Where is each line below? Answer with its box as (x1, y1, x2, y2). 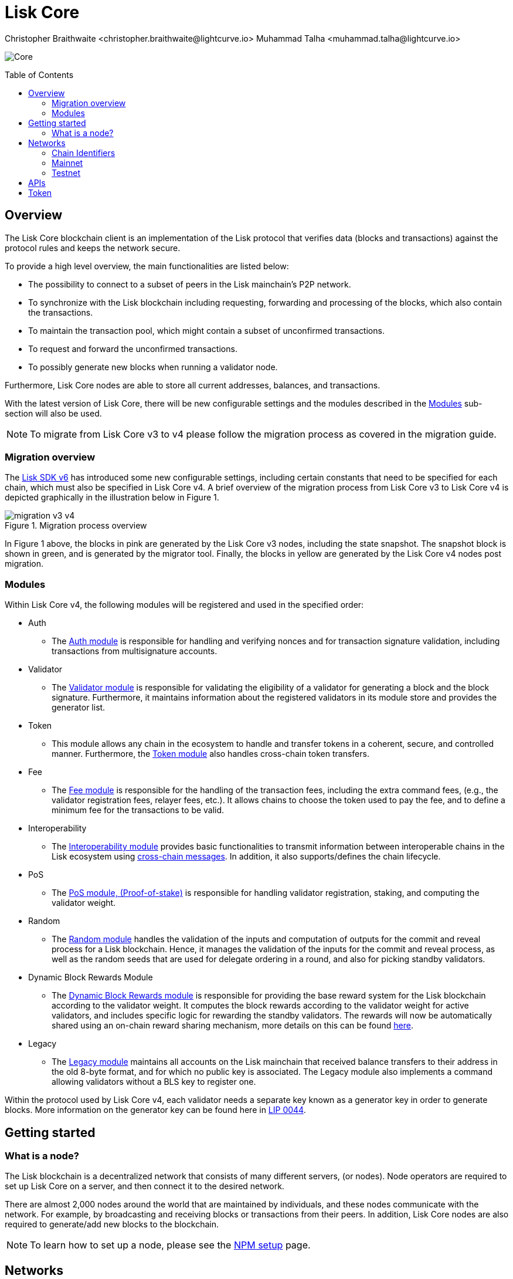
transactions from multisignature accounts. (52, 646, 218, 657)
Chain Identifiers (52, 147, 115, 158)
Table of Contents (5, 69, 74, 80)
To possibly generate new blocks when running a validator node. (28, 361, 278, 372)
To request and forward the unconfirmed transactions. (28, 343, 237, 354)
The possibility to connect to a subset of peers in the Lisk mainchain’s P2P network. (28, 279, 351, 289)
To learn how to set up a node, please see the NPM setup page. (30, 1239, 311, 1251)
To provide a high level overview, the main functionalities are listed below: (5, 260, 289, 271)
